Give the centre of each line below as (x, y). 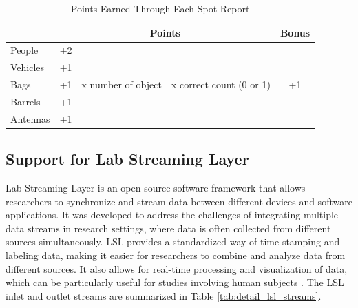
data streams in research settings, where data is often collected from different (168, 228)
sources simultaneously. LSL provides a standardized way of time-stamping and (173, 242)
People (24, 50)
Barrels (25, 101)
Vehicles (28, 67)
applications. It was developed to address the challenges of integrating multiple (172, 215)
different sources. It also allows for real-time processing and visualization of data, (177, 268)
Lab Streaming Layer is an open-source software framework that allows (156, 188)
